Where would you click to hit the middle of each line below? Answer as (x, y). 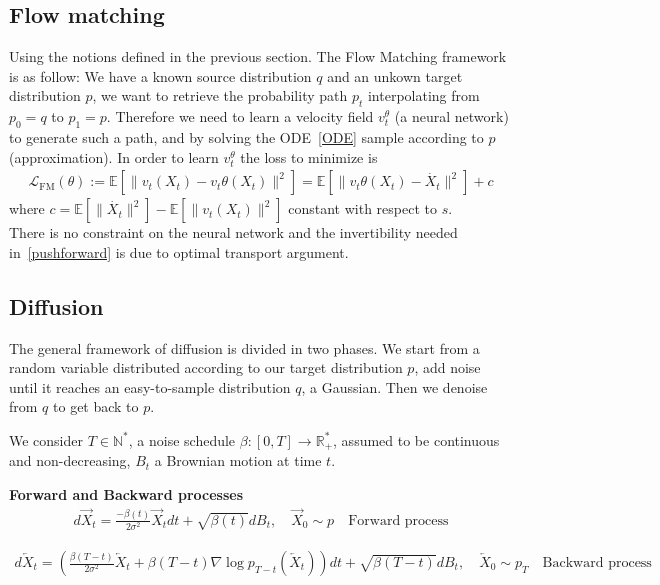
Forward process (398, 520)
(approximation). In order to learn (114, 156)
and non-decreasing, (70, 460)
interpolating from (423, 95)
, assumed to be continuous (416, 439)
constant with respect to (362, 208)
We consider (46, 439)
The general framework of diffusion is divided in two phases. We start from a (244, 347)
